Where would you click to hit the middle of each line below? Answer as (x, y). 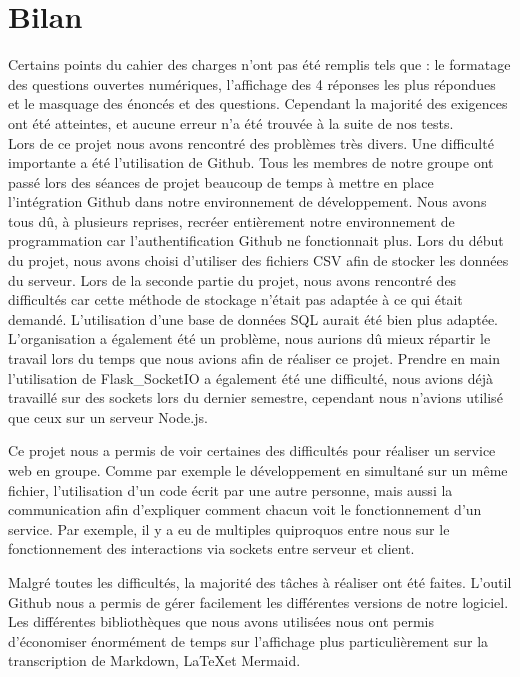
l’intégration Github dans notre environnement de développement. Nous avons (247, 201)
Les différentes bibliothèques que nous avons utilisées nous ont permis (221, 621)
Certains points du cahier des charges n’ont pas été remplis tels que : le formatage (259, 64)
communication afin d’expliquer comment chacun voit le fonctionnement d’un (245, 509)
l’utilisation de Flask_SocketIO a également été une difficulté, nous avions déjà (251, 377)
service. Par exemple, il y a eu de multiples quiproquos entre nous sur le (229, 528)
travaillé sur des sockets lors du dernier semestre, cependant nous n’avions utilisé (255, 397)
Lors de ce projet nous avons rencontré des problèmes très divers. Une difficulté (251, 142)
